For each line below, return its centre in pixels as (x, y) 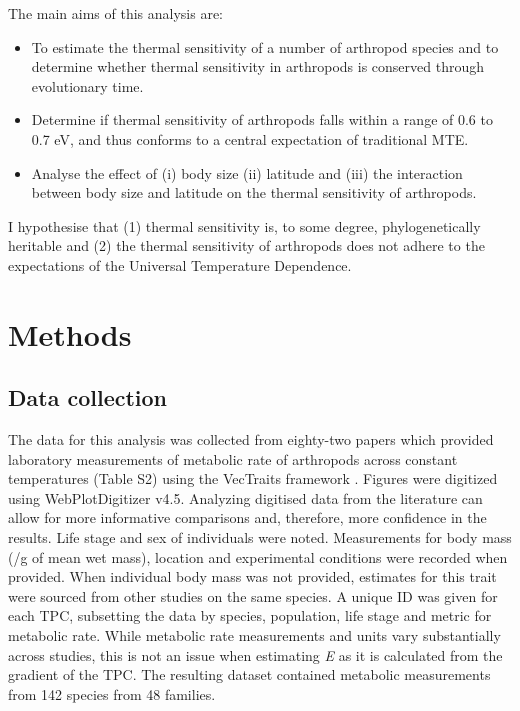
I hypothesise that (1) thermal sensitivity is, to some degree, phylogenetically (244, 225)
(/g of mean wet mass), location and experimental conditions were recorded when (258, 556)
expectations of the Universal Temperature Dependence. (180, 264)
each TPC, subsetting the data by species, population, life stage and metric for (250, 615)
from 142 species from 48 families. (112, 693)
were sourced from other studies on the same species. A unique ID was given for (253, 595)
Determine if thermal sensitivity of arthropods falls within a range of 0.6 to (262, 119)
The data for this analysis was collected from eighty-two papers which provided (251, 439)
